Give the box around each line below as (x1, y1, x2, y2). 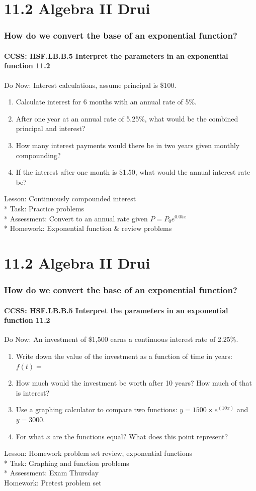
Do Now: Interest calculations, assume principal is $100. (4, 79, 177, 90)
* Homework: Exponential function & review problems (4, 223, 172, 233)
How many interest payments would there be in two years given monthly (16, 140, 240, 150)
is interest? (16, 387, 50, 398)
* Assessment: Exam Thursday (4, 467, 99, 478)
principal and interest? (16, 123, 86, 134)
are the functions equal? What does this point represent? (52, 431, 228, 441)
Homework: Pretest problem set (4, 477, 102, 487)
